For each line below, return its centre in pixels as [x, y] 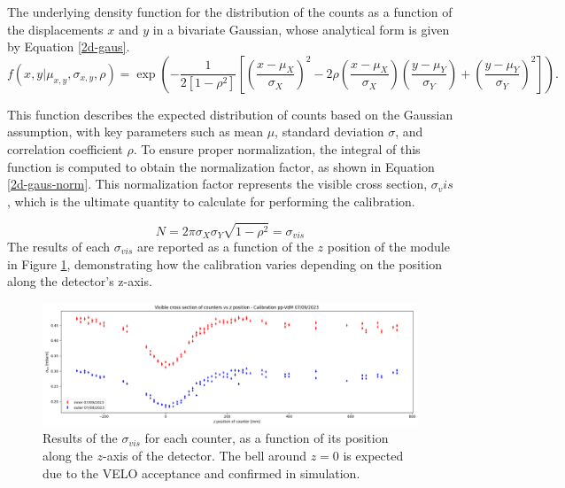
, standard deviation [329, 132]
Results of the [80, 438]
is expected [373, 456]
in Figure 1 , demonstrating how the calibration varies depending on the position [225, 263]
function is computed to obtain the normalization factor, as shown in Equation [221, 166]
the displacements [55, 29]
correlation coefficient [65, 148]
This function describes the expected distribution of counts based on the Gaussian [230, 114]
